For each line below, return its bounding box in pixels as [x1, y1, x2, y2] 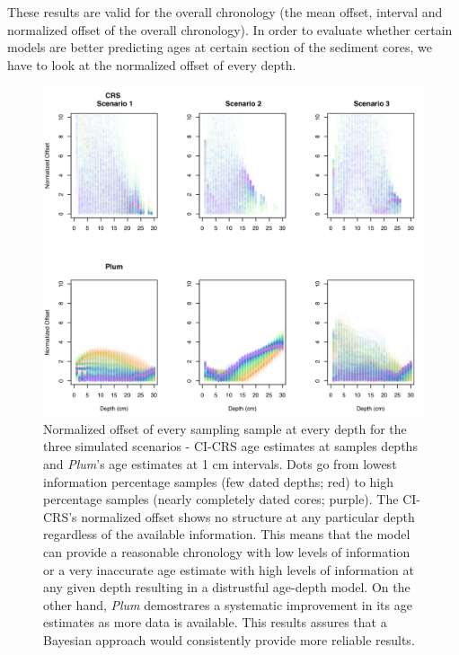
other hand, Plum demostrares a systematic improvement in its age [43, 595, 412, 614]
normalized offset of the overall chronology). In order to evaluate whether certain [7, 20, 453, 39]
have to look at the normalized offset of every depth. [7, 55, 296, 74]
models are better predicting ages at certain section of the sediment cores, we [7, 38, 433, 57]
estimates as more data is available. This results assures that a [43, 613, 387, 632]
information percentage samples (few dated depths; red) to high [43, 472, 394, 491]
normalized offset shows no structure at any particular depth [81, 507, 415, 526]
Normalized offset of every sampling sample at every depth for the [43, 419, 407, 438]
